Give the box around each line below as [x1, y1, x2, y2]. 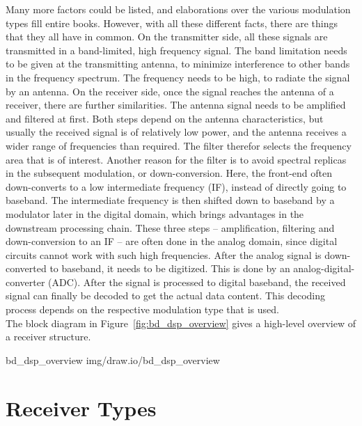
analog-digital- [293, 261, 355, 276]
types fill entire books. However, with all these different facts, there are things [6, 15, 338, 30]
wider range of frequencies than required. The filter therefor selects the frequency [6, 138, 352, 152]
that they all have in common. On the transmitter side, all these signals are [6, 29, 328, 44]
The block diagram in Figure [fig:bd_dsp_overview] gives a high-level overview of [6, 315, 356, 330]
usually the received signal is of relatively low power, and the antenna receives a [6, 125, 347, 139]
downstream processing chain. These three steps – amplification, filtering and [6, 220, 335, 235]
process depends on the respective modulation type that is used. [6, 302, 279, 317]
